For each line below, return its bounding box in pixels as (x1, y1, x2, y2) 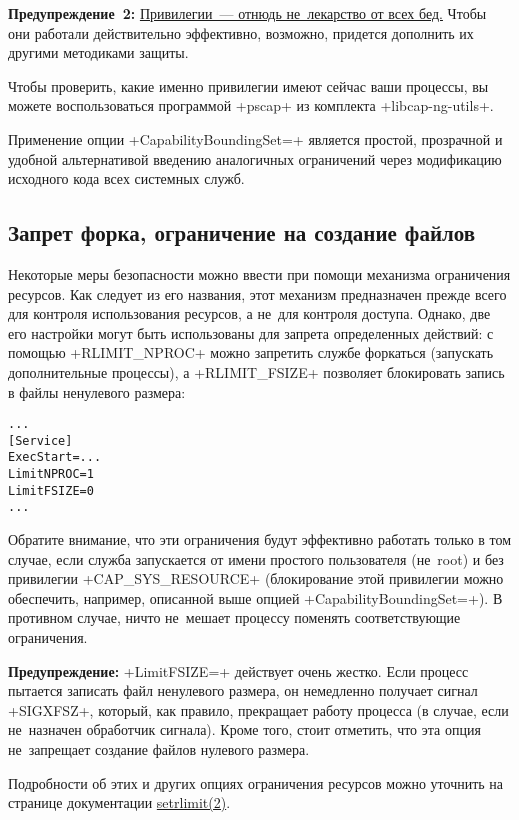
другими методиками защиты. (8, 42, 189, 63)
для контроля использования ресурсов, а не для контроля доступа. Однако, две (8, 303, 491, 324)
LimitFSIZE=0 (8, 483, 94, 498)
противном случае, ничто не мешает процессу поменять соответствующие (8, 607, 461, 628)
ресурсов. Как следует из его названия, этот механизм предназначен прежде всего (8, 283, 507, 304)
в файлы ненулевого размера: (8, 381, 186, 402)
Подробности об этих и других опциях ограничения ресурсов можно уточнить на (8, 772, 504, 793)
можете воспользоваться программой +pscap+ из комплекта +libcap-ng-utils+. (8, 95, 494, 116)
